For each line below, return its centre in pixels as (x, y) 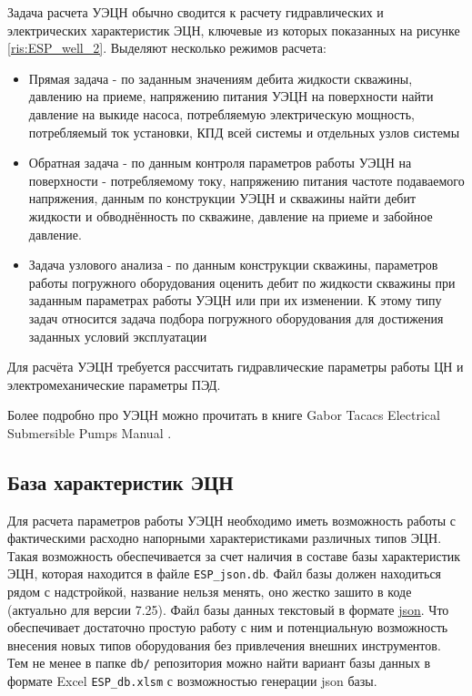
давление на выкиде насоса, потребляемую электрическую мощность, (221, 113)
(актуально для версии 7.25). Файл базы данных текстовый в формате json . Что (228, 609)
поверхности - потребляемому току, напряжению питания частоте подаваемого (246, 180)
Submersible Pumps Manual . (90, 432)
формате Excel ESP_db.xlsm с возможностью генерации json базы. (192, 681)
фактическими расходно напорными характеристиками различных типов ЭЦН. (225, 538)
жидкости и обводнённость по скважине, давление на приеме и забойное (231, 215)
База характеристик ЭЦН (121, 481)
